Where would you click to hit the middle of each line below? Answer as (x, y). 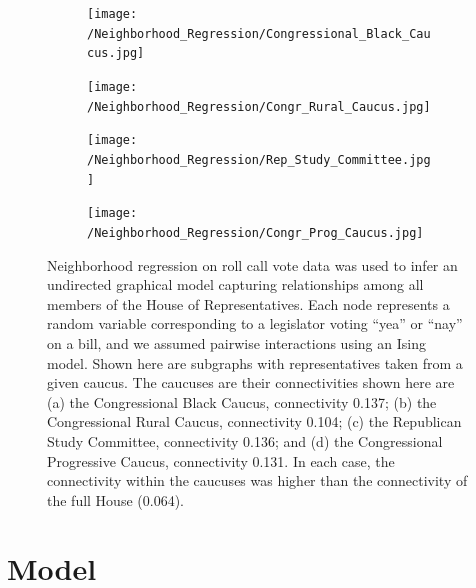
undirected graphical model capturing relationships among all (235, 284)
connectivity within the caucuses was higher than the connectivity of (257, 480)
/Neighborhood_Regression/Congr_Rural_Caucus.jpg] (259, 106)
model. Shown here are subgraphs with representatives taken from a (255, 362)
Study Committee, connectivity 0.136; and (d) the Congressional (245, 440)
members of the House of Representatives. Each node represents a (248, 303)
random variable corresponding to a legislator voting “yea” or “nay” (255, 323)
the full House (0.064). (115, 499)
